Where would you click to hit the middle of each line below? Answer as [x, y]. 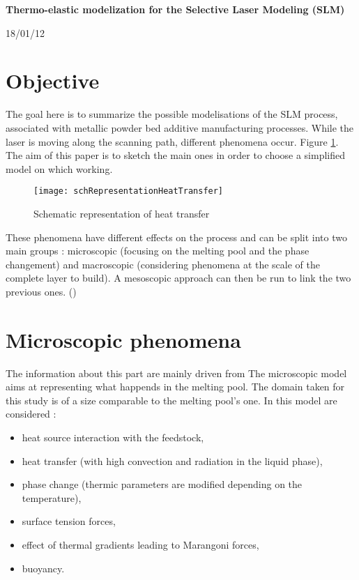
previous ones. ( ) [41, 291]
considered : [31, 414]
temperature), [52, 497]
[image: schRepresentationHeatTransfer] [129, 191]
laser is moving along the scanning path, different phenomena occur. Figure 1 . [172, 141]
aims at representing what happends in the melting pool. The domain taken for [175, 387]
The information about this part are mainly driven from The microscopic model [176, 373]
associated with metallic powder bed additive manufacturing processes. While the [180, 127]
